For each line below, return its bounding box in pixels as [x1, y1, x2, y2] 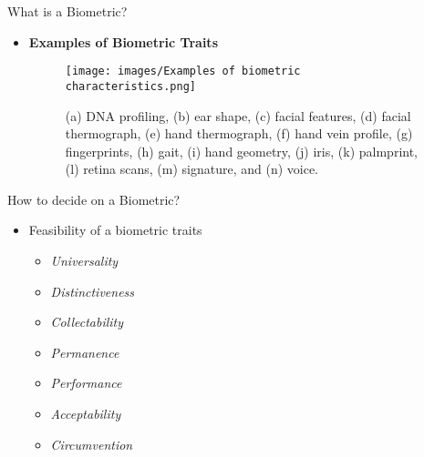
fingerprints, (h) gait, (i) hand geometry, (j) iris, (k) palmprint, [65, 141, 418, 160]
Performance [50, 373, 122, 392]
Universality [50, 251, 119, 270]
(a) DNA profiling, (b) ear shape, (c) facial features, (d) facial [65, 106, 411, 125]
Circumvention [50, 434, 133, 453]
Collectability [50, 312, 124, 331]
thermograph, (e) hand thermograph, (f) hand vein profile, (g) [65, 124, 413, 143]
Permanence [50, 342, 119, 361]
